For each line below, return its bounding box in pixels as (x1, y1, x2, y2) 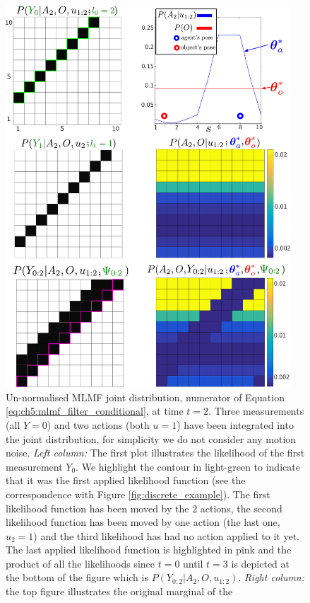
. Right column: (238, 570, 305, 585)
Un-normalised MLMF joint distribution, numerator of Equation (6, 389, 285, 404)
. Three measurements (208, 403, 304, 418)
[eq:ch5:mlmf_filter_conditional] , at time (6, 403, 184, 418)
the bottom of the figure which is (6, 570, 148, 585)
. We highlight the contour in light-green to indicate (76, 459, 300, 473)
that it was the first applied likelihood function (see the (6, 473, 246, 488)
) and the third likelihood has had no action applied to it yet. (33, 528, 299, 543)
